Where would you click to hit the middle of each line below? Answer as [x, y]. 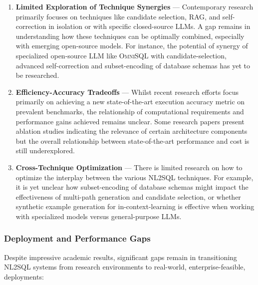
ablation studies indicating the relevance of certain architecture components [131, 131]
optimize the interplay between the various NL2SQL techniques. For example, [134, 177]
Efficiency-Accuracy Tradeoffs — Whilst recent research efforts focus [127, 92]
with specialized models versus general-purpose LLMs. [99, 216]
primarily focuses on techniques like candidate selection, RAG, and [118, 16]
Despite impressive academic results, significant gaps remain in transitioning [121, 257]
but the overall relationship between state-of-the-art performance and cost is [132, 141]
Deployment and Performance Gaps [77, 238]
